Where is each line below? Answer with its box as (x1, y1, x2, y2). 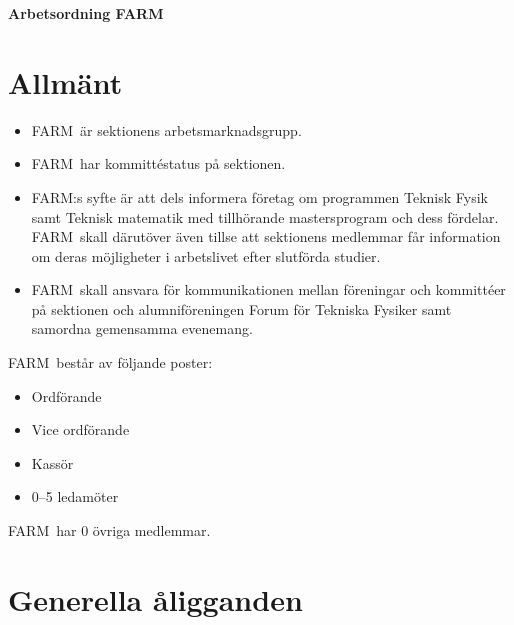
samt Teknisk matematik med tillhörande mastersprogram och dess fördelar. (31, 206, 499, 227)
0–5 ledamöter (31, 486, 119, 507)
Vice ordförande (31, 419, 130, 440)
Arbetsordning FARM (8, 3, 164, 23)
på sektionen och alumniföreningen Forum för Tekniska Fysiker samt (31, 298, 452, 319)
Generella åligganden (8, 578, 303, 619)
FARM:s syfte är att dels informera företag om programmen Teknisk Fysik (31, 186, 488, 207)
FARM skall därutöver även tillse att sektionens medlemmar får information (31, 226, 501, 247)
